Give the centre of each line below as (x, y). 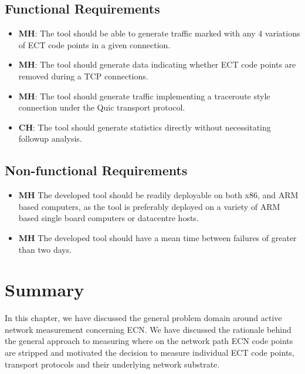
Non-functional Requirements (96, 170)
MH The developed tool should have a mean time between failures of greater (157, 237)
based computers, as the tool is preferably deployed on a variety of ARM (149, 206)
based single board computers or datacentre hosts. (109, 218)
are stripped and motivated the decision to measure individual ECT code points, (150, 353)
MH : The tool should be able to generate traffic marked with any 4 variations (159, 33)
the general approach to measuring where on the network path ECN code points (149, 341)
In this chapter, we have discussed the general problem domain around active (143, 318)
